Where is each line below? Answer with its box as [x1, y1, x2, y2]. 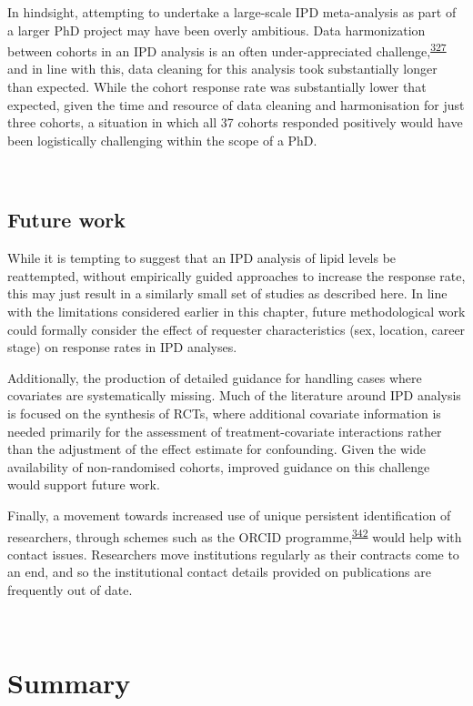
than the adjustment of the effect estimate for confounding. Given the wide [7, 439, 426, 459]
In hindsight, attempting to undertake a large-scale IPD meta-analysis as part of [7, 3, 457, 21]
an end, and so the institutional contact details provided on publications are [7, 562, 431, 581]
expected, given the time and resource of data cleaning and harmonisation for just [7, 95, 465, 114]
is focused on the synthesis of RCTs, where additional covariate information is [7, 403, 441, 422]
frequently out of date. [7, 580, 133, 599]
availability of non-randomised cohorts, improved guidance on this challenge [7, 457, 430, 476]
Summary [7, 664, 131, 701]
